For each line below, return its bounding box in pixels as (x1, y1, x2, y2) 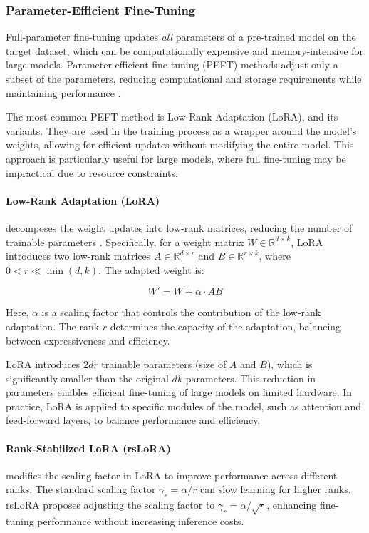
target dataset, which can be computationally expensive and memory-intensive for (6, 43, 364, 58)
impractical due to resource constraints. (6, 165, 178, 180)
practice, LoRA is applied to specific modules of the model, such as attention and (6, 398, 361, 413)
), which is (266, 357, 313, 372)
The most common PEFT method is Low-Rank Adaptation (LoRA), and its (6, 109, 338, 124)
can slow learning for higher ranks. (200, 482, 351, 497)
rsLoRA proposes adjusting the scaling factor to (6, 497, 215, 512)
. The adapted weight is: (98, 262, 204, 277)
